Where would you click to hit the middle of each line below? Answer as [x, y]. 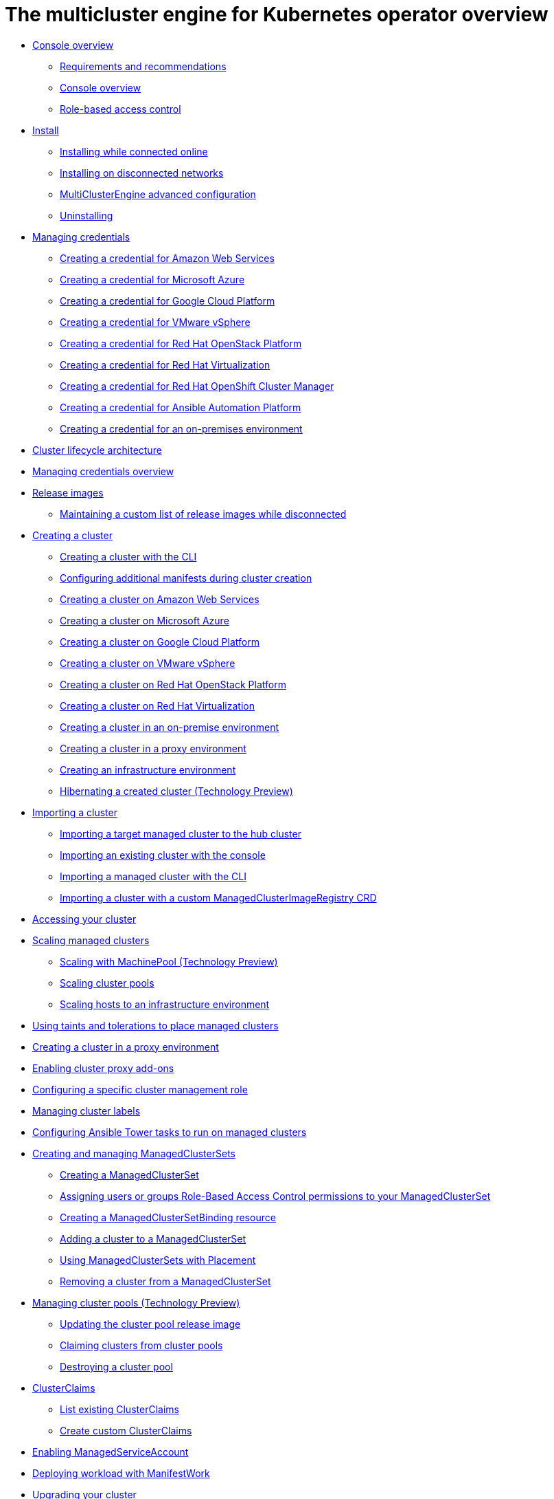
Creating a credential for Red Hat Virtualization [165, 364]
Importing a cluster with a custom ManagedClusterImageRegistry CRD [218, 897]
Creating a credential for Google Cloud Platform [168, 300]
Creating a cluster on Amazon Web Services [160, 599]
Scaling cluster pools [107, 983]
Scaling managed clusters [91, 940]
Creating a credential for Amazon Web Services [167, 258]
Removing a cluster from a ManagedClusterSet [165, 1281]
